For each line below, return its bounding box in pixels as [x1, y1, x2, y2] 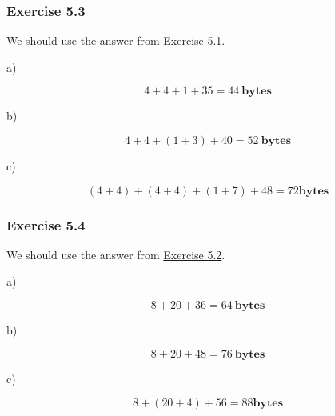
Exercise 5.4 [6, 214, 86, 234]
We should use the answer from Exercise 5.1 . [6, 32, 225, 49]
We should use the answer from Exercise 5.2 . [6, 246, 225, 262]
